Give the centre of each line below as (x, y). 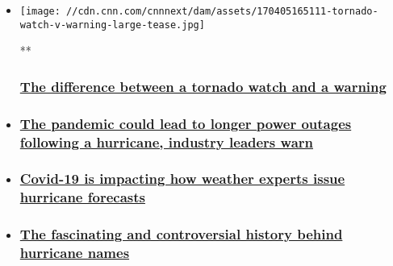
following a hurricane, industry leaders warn (166, 141)
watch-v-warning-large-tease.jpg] (112, 25)
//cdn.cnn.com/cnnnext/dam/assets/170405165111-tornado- (222, 11)
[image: (40, 11)
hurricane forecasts (82, 197)
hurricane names (75, 253)
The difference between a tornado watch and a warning (203, 86)
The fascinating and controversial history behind (181, 234)
